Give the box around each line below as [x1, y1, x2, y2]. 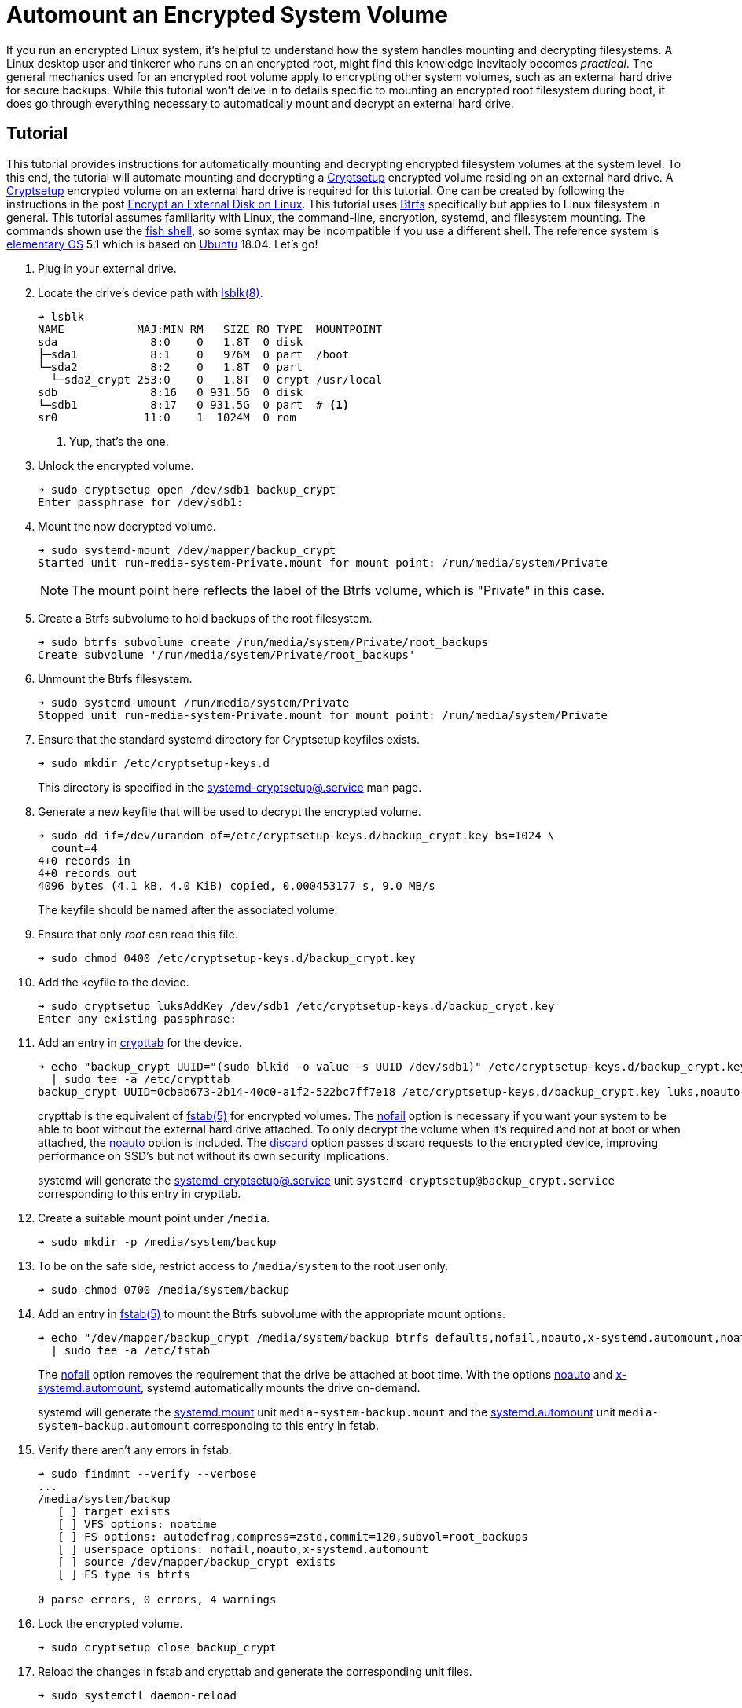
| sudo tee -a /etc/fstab [50, 1343, 211, 1357]
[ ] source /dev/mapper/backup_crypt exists [57, 1555, 336, 1568]
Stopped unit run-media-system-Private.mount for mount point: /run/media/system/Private [38, 708, 608, 722]
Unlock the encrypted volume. [38, 458, 194, 472]
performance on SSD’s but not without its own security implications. [38, 1148, 389, 1163]
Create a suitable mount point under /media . [38, 1210, 270, 1225]
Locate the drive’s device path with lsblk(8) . [38, 285, 263, 299]
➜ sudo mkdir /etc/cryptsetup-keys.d [38, 756, 270, 770]
